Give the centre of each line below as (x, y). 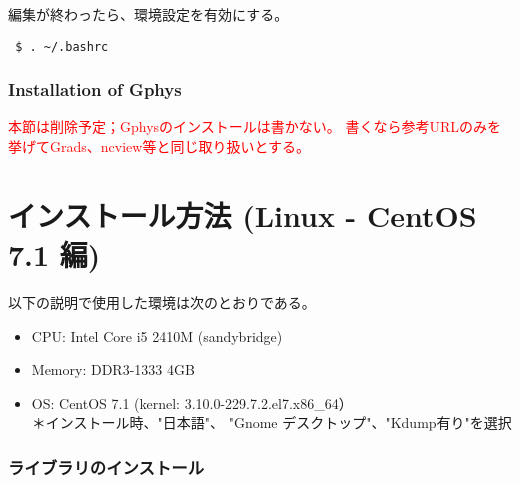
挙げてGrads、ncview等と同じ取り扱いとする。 (159, 146)
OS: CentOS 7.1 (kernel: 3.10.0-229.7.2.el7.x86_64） (192, 402)
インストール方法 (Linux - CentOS (242, 214)
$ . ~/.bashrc (62, 46)
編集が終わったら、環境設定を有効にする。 (148, 14)
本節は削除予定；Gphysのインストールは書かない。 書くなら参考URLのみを (255, 126)
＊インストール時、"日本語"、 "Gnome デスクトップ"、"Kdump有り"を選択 (271, 422)
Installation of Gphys (95, 89)
